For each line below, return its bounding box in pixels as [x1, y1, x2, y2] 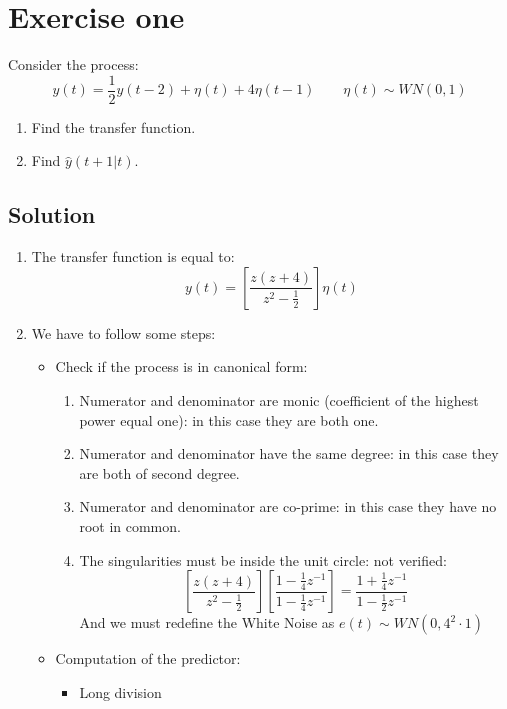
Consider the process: [8, 54, 139, 75]
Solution [8, 199, 96, 230]
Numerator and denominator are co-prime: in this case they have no [79, 496, 497, 517]
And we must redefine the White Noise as [79, 612, 335, 633]
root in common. [79, 515, 181, 536]
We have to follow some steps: [31, 322, 216, 343]
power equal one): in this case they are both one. [79, 409, 379, 430]
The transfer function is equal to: [31, 246, 235, 267]
